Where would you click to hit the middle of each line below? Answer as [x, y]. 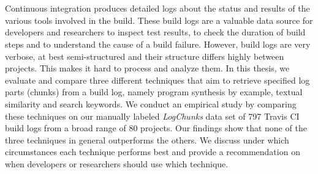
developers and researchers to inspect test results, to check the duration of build [155, 32]
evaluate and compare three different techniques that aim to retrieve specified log [157, 80]
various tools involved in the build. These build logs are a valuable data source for [159, 20]
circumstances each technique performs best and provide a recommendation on [153, 152]
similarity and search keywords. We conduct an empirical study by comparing [151, 103]
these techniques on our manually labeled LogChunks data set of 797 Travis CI [152, 116]
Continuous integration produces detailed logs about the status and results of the [157, 8]
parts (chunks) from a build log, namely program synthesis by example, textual [154, 92]
